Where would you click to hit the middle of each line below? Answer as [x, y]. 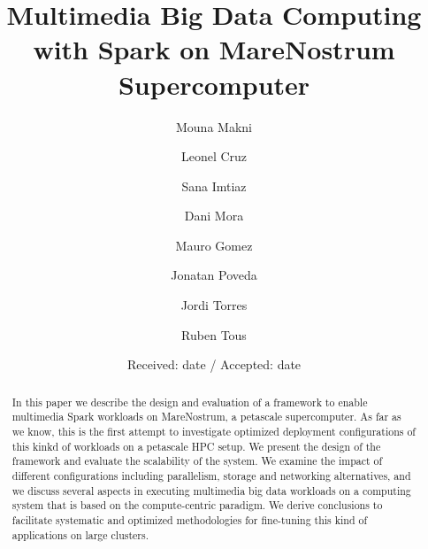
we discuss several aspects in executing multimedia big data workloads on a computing [211, 490]
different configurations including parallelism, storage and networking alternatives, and [211, 475]
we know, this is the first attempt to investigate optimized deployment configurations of [214, 431]
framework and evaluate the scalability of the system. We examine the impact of [197, 461]
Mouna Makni [214, 126]
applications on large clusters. [80, 534]
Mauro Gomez [214, 245]
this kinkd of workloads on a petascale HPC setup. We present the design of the [196, 446]
